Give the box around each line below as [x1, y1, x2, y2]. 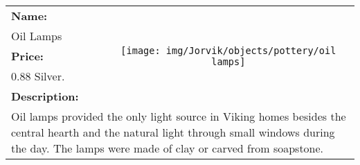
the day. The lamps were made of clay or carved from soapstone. [11, 140, 324, 156]
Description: [11, 88, 79, 104]
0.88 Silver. [11, 68, 65, 84]
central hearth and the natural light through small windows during [11, 124, 335, 140]
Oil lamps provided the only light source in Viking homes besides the [11, 108, 346, 124]
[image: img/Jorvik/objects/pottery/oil [120, 44, 336, 56]
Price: [11, 48, 44, 64]
